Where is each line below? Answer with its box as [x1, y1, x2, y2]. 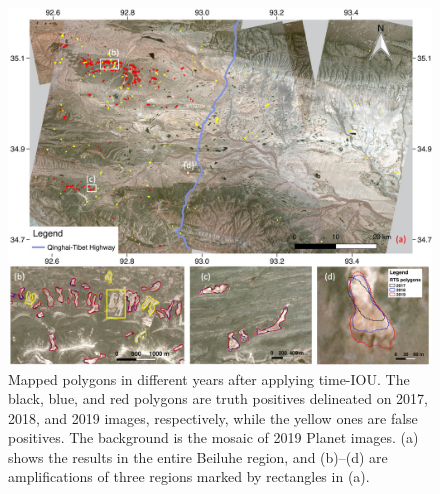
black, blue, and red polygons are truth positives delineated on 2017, [8, 388, 428, 409]
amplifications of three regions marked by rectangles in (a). [8, 466, 370, 487]
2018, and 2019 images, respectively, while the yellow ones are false [8, 407, 418, 428]
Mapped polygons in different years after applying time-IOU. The [8, 368, 410, 389]
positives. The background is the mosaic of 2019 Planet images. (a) [8, 427, 419, 448]
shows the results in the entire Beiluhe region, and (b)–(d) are [8, 446, 388, 467]
